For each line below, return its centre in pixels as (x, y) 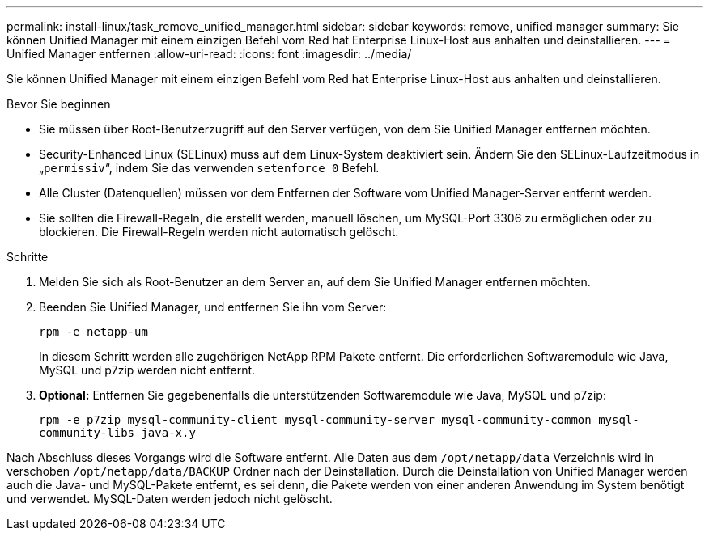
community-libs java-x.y (117, 433)
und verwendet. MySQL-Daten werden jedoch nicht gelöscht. (170, 499)
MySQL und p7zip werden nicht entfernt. (147, 370)
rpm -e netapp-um (93, 332)
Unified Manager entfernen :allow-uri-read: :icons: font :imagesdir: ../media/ (209, 54)
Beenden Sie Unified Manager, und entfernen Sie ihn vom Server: (213, 307)
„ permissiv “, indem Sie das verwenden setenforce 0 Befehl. (209, 168)
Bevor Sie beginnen (59, 104)
